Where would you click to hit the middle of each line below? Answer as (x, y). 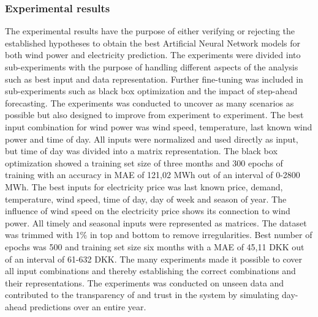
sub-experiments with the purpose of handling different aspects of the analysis (152, 67)
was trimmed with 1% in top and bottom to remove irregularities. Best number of (159, 235)
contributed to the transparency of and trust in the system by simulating (142, 295)
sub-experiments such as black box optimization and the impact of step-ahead (151, 91)
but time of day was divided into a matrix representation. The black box (141, 151)
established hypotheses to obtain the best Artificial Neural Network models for (153, 43)
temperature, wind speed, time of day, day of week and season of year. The (146, 199)
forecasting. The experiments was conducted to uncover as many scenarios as (150, 103)
